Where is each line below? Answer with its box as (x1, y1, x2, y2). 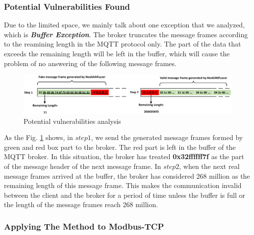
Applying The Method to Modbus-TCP (4, 220, 164, 232)
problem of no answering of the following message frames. (4, 58, 177, 68)
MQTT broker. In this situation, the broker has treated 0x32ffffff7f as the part (4, 151, 244, 162)
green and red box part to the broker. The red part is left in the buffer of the (4, 141, 236, 152)
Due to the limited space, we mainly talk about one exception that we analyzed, (4, 20, 245, 30)
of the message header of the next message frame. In (4, 161, 161, 171)
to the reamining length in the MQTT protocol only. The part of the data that (4, 39, 241, 49)
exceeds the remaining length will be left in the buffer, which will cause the (4, 48, 230, 58)
